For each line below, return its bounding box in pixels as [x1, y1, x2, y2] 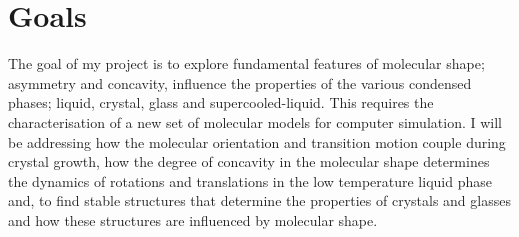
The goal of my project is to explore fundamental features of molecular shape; [8, 53, 485, 74]
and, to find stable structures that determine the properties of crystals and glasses [8, 190, 511, 211]
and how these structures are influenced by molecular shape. [8, 209, 378, 230]
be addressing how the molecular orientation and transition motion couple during [8, 131, 506, 152]
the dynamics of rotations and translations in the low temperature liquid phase [8, 170, 492, 191]
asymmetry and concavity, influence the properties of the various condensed [8, 72, 472, 93]
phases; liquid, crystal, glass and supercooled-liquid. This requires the [8, 92, 434, 113]
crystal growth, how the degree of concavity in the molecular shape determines [8, 151, 490, 172]
